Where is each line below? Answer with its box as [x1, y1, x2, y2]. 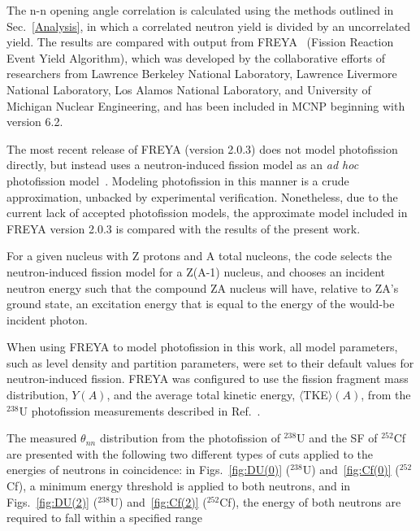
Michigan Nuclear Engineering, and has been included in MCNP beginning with [6, 97, 405, 114]
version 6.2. [6, 113, 63, 130]
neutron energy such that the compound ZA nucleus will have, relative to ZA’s [6, 279, 399, 296]
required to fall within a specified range [6, 509, 202, 526]
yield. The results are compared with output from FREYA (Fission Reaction [6, 33, 394, 50]
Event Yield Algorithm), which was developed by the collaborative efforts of [6, 49, 385, 66]
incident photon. [6, 311, 88, 328]
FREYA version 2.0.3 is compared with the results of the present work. [6, 220, 361, 237]
